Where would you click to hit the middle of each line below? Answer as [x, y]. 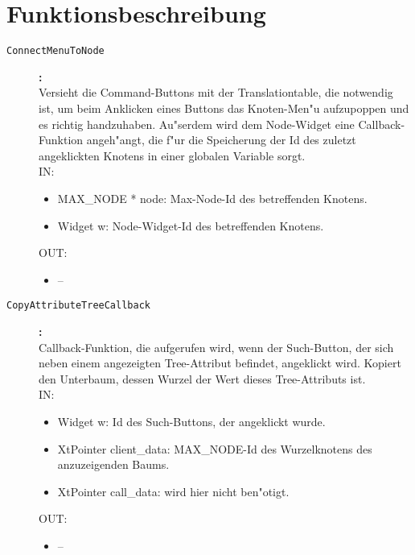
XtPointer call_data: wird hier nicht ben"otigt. [173, 491]
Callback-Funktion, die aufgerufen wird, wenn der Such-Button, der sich [216, 347]
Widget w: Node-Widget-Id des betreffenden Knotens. [191, 225]
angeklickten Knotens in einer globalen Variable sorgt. [172, 155]
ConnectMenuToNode [55, 51]
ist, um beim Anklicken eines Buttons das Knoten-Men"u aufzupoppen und [224, 108]
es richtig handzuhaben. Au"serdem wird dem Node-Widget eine [197, 124]
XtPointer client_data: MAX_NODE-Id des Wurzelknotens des [215, 448]
